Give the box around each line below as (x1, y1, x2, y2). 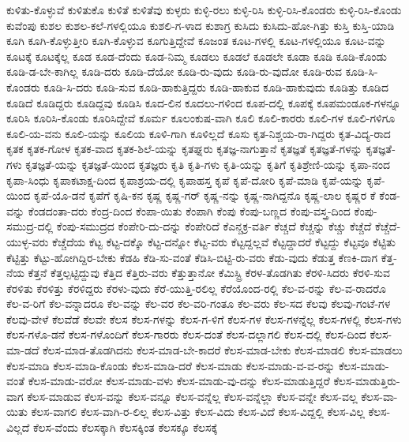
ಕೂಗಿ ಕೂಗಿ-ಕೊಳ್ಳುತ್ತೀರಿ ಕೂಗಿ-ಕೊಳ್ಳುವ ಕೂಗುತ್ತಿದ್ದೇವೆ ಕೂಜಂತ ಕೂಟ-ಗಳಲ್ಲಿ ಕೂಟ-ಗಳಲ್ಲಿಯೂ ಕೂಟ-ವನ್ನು (6, 32, 386, 49)
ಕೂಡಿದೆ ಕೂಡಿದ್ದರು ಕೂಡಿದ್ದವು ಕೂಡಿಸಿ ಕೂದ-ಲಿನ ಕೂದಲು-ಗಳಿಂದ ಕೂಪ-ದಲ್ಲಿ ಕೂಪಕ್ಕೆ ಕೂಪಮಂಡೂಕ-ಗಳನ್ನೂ (6, 94, 401, 110)
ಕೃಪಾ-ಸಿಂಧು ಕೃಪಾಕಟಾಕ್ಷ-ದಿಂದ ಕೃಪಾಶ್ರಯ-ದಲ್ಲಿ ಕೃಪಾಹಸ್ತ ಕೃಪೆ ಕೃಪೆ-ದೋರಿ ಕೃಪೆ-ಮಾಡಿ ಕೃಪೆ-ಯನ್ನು (6, 171, 363, 188)
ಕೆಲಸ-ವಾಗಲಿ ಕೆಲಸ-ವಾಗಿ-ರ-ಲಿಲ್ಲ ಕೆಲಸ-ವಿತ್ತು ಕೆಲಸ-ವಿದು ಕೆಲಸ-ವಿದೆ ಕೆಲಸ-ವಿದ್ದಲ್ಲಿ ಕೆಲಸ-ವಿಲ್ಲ (31, 403, 365, 420)
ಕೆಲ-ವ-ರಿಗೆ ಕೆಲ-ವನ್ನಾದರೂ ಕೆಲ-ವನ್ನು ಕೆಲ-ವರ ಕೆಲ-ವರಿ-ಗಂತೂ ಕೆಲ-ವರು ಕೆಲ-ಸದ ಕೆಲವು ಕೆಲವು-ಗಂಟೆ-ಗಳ (6, 295, 391, 312)
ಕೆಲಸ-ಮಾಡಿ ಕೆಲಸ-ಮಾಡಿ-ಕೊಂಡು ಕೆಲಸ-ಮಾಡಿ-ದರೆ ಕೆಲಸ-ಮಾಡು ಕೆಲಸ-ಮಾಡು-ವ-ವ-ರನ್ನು (6, 357, 336, 373)
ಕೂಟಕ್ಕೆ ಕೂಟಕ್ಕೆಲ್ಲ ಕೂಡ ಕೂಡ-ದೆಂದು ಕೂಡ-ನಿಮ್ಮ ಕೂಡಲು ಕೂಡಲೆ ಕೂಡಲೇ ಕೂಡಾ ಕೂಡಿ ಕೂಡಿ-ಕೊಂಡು (6, 47, 387, 64)
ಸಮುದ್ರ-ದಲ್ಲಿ (6, 218, 54, 234)
